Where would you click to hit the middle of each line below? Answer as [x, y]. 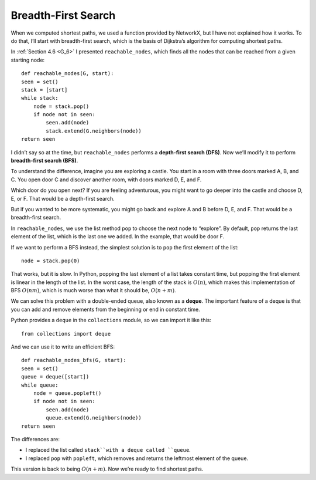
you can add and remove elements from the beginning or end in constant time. [105, 309]
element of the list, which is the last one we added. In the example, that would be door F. [118, 236]
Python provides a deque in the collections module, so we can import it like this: [111, 320]
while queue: [40, 385]
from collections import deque [66, 334]
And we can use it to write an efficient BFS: [63, 347]
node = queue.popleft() [67, 393]
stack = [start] [44, 90]
